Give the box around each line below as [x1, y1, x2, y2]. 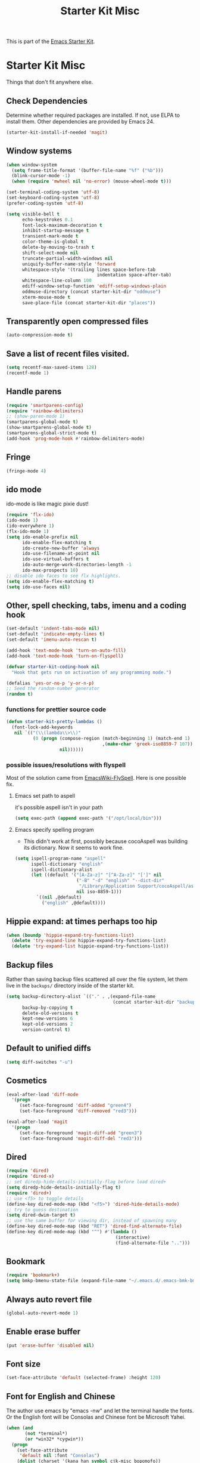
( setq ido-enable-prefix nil [6, 534, 79, 540]
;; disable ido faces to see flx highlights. [6, 573, 121, 579]
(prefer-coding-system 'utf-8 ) [6, 200, 84, 206]
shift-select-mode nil [21, 249, 79, 256]
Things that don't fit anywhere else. [6, 79, 93, 86]
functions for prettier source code [6, 705, 107, 714]
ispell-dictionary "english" [30, 861, 104, 867]
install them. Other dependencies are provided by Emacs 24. [6, 118, 155, 125]
